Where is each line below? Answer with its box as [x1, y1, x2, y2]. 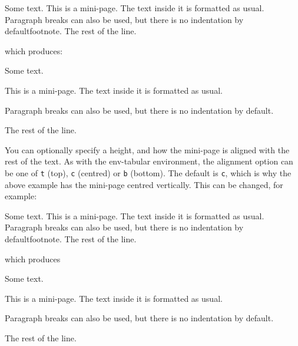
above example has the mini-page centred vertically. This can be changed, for [5, 178, 283, 190]
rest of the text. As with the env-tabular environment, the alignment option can [5, 155, 293, 167]
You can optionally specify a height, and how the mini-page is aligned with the [5, 143, 290, 156]
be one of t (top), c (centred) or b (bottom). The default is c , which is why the [5, 166, 292, 179]
